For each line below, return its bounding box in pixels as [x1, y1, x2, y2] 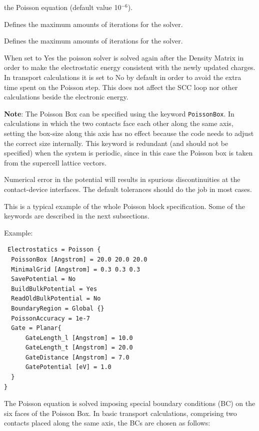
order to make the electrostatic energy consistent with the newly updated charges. [4, 62, 255, 72]
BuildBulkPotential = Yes [11, 285, 97, 292]
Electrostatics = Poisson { [7, 246, 101, 253]
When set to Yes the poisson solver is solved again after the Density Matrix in [4, 52, 244, 62]
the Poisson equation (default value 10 [4, 2, 121, 12]
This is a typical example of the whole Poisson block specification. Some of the [4, 200, 245, 211]
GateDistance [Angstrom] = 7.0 [25, 353, 129, 361]
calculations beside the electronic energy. [4, 91, 128, 102]
